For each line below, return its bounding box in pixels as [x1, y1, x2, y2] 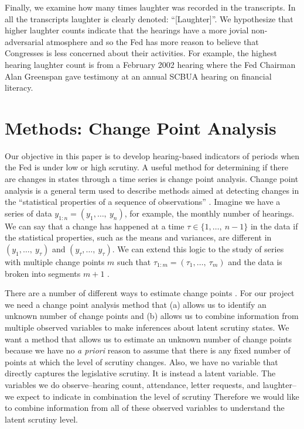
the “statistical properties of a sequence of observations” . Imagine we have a [5, 195, 281, 208]
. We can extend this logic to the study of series [112, 243, 284, 255]
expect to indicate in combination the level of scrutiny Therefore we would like [16, 390, 299, 402]
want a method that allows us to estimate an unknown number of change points [5, 332, 292, 345]
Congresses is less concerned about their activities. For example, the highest [5, 47, 277, 59]
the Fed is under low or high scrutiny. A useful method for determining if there [5, 161, 289, 173]
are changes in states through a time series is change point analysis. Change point [5, 173, 299, 185]
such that [117, 256, 151, 268]
